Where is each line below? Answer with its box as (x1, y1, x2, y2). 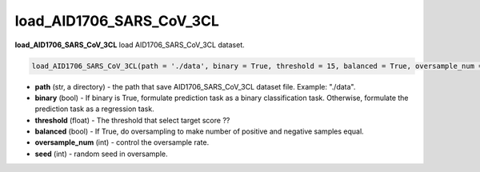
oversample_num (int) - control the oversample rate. (34, 138, 210, 147)
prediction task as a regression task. (34, 104, 155, 114)
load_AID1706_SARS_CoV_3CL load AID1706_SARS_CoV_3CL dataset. (14, 40, 245, 50)
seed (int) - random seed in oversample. (34, 149, 168, 158)
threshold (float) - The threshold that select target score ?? (34, 115, 230, 125)
